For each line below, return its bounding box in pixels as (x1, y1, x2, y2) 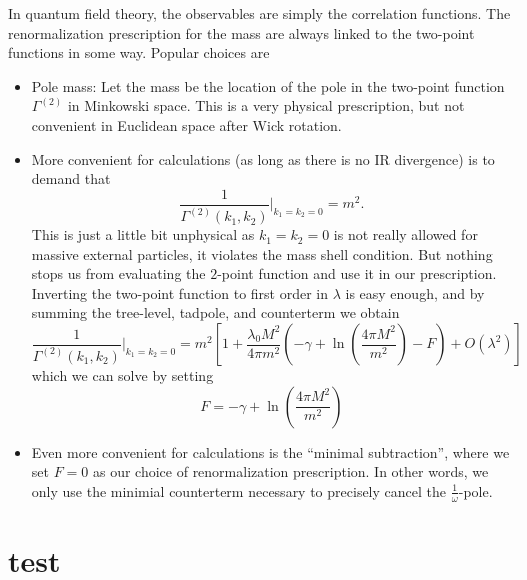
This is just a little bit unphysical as (31, 224, 255, 245)
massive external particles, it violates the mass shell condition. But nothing (31, 243, 493, 264)
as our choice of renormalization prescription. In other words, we (92, 461, 489, 482)
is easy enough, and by (345, 282, 485, 303)
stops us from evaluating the (31, 263, 206, 284)
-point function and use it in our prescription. (217, 263, 497, 284)
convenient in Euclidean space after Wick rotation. (31, 114, 342, 135)
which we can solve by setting (31, 365, 214, 386)
